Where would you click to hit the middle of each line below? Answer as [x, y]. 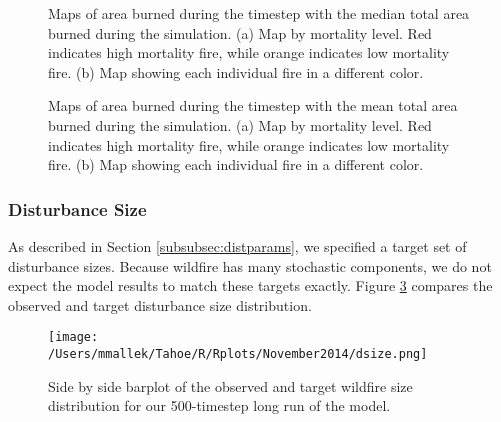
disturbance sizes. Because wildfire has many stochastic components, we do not [250, 265]
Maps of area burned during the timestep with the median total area [259, 13]
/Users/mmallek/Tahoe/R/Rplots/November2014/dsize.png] [238, 354]
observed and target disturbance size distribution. [160, 304]
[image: [73, 337]
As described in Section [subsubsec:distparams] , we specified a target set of [237, 245]
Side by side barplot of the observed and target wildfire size [230, 385]
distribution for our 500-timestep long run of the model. [219, 405]
